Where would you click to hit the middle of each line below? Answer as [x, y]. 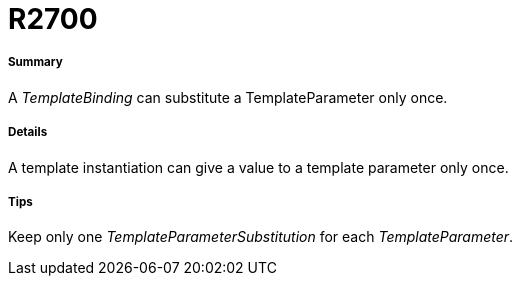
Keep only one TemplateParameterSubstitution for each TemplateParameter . [261, 237]
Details [28, 132]
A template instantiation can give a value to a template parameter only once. [258, 167]
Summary [35, 62]
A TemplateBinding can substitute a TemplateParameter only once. [228, 97]
